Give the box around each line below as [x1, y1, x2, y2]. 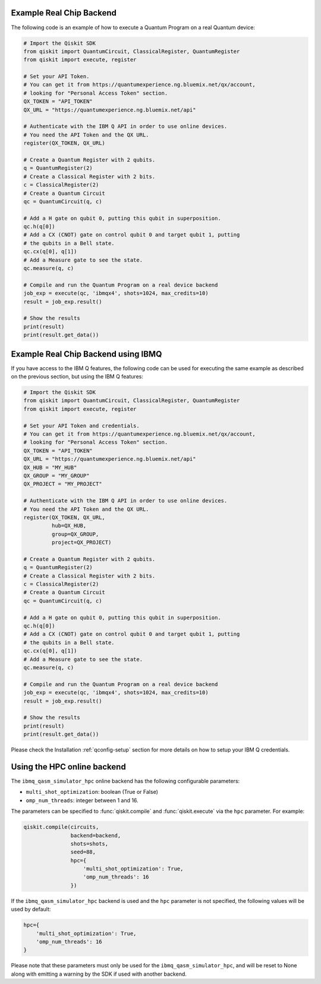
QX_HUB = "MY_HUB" [23, 464, 77, 471]
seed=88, [70, 849, 96, 855]
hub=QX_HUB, [51, 522, 87, 529]
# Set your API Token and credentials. [23, 422, 140, 429]
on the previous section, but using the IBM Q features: [11, 373, 144, 380]
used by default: [11, 906, 51, 913]
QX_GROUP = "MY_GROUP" [23, 472, 90, 479]
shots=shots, [70, 840, 109, 847]
